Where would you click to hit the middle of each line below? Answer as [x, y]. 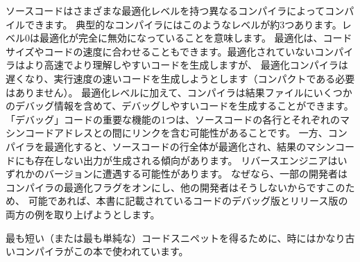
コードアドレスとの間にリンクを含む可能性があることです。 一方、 [176, 133]
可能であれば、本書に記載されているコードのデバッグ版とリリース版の [188, 201]
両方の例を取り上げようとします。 [83, 214]
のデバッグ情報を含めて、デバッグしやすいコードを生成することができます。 [180, 106]
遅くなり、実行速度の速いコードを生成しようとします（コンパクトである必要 [180, 78]
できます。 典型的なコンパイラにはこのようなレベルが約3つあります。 [183, 24]
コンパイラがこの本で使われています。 [102, 251]
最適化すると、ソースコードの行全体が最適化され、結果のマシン [189, 146]
